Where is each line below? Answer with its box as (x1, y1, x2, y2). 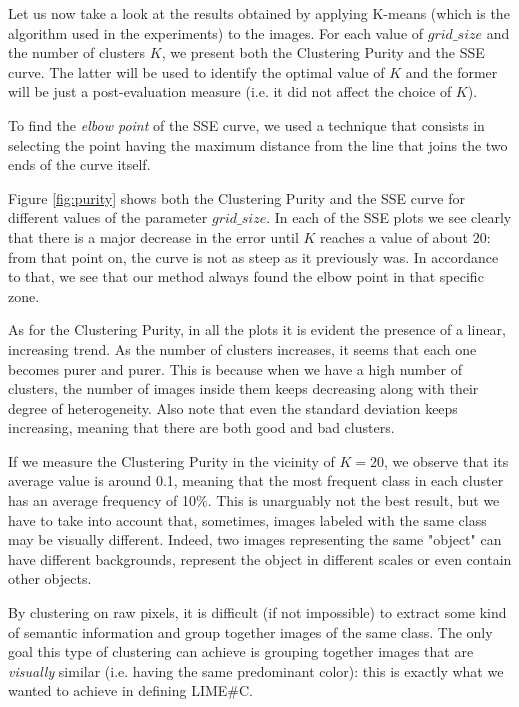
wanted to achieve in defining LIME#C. (8, 680, 253, 701)
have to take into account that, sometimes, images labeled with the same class (8, 509, 487, 530)
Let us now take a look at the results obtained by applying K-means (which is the (8, 3, 510, 23)
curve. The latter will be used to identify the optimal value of (8, 61, 385, 82)
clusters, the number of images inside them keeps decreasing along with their (8, 378, 479, 399)
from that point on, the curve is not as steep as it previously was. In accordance (8, 246, 499, 267)
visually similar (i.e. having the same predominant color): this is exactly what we (8, 660, 504, 681)
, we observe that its (383, 450, 509, 471)
